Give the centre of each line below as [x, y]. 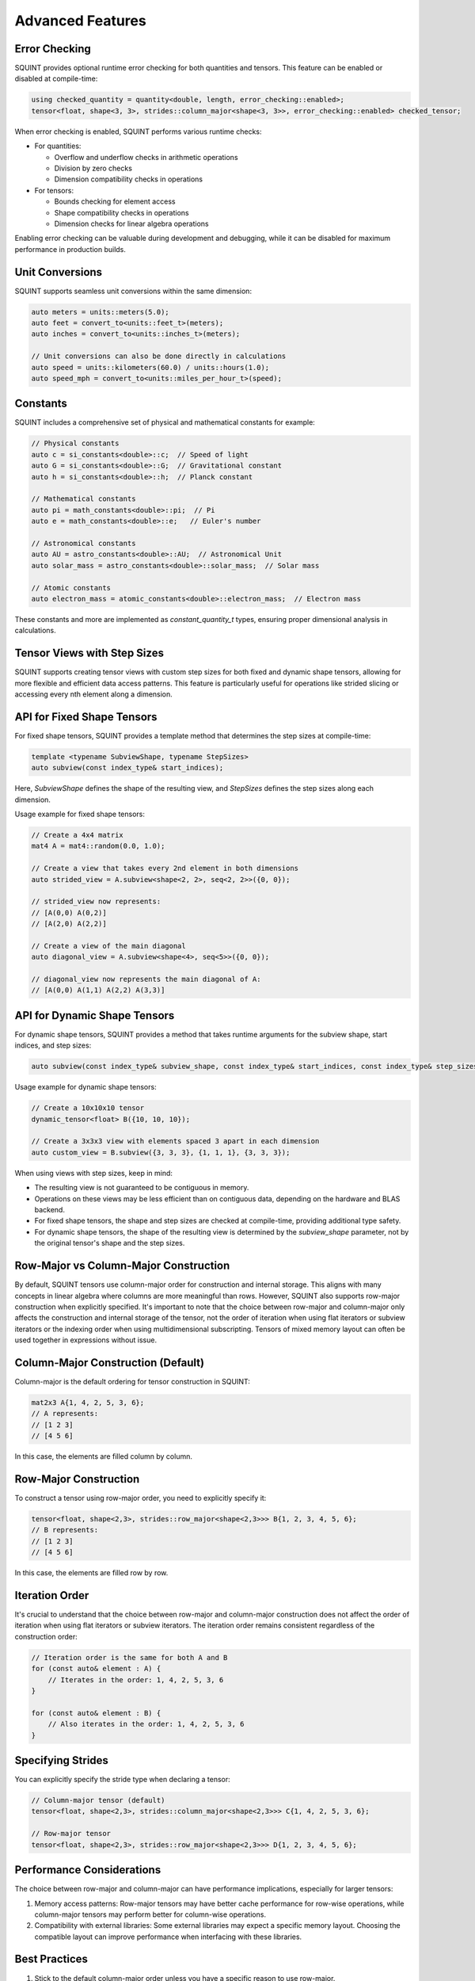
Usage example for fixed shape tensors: [80, 814]
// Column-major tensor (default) [98, 1800]
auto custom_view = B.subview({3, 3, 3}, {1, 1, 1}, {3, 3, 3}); [161, 1152]
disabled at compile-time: [56, 78]
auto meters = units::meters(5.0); [100, 312]
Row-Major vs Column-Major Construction [122, 1266]
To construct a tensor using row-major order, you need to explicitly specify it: [141, 1498]
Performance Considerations [88, 1870]
